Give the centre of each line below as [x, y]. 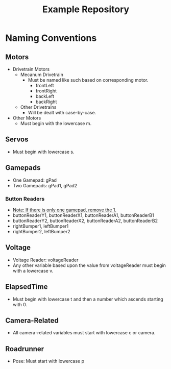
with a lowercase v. [33, 270]
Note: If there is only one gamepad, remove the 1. [64, 210]
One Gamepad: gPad [35, 180]
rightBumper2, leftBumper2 [41, 231]
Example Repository [86, 9]
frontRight [46, 91]
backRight [46, 102]
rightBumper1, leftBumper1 [41, 226]
